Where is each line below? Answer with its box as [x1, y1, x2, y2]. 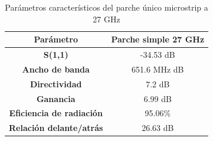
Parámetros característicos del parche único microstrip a [5, 1, 208, 13]
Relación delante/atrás [9, 122, 103, 134]
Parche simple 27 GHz [111, 33, 205, 45]
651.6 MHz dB [132, 63, 184, 75]
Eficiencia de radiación [9, 107, 103, 119]
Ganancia [36, 92, 76, 104]
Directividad [30, 77, 82, 90]
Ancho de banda [22, 63, 90, 75]
